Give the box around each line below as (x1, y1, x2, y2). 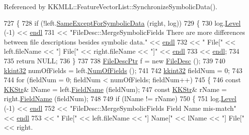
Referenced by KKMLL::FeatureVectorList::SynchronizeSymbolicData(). (4, 1, 218, 11)
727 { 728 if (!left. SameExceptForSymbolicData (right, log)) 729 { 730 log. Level (4, 17, 241, 28)
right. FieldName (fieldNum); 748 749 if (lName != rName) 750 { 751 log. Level (4, 93, 236, 104)
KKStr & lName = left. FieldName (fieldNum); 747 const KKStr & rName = (4, 84, 227, 94)
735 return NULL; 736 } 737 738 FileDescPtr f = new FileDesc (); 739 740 (4, 55, 226, 65)
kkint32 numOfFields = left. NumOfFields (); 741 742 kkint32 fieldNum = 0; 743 (4, 65, 243, 75)
